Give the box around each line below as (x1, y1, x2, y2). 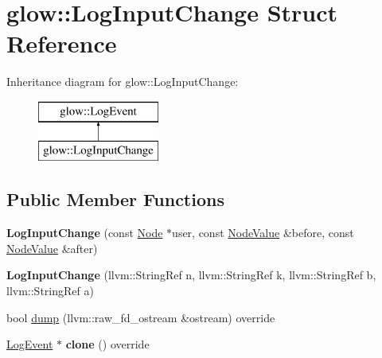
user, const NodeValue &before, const (172, 224, 354, 241)
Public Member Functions (6, 187, 224, 212)
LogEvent (6, 336, 53, 352)
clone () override (65, 336, 150, 352)
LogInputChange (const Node (6, 224, 163, 241)
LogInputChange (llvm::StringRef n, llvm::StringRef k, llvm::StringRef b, (6, 267, 376, 283)
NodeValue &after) (6, 239, 98, 256)
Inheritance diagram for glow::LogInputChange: (6, 73, 239, 90)
